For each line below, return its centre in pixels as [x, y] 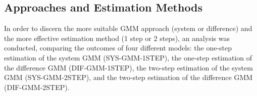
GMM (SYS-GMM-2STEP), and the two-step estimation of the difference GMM [128, 77]
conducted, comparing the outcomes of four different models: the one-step [118, 48]
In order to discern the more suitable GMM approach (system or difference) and [128, 28]
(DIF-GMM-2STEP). [37, 87]
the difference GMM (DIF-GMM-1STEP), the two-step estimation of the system [128, 67]
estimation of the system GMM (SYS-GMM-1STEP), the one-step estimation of [128, 57]
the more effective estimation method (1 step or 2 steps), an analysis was [117, 38]
